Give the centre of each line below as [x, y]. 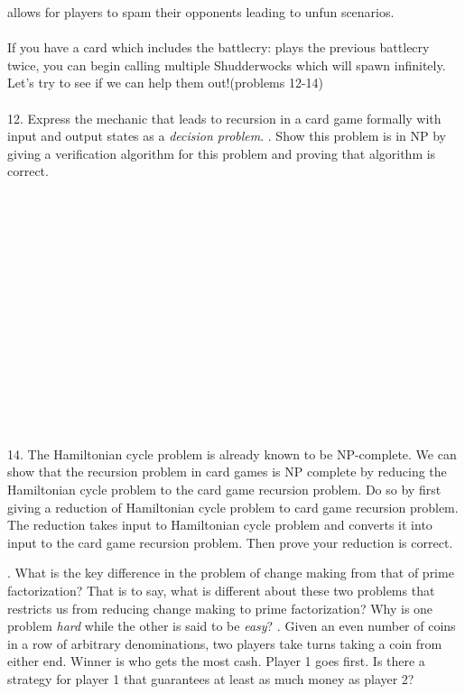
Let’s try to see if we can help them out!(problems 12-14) [166, 83]
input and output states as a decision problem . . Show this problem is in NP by [227, 136]
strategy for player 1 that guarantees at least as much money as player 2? [211, 678]
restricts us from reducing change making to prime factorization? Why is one [220, 608]
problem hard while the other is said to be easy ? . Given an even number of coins [232, 626]
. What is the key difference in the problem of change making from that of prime [231, 573]
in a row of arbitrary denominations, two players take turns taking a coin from [225, 643]
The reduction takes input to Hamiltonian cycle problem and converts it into [220, 525]
